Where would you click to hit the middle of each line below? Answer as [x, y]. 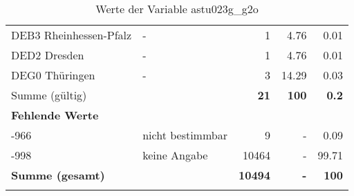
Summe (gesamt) [58, 175]
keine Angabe [175, 155]
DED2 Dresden [48, 55]
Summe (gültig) [49, 95]
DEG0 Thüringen [53, 75]
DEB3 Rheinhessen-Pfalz [72, 35]
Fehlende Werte [55, 115]
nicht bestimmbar [185, 135]
